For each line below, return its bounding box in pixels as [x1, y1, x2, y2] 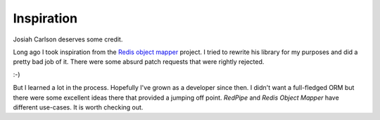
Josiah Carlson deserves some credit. [13, 35, 123, 44]
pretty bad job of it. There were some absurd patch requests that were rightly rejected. [13, 58, 265, 66]
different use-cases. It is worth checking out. [13, 102, 144, 112]
